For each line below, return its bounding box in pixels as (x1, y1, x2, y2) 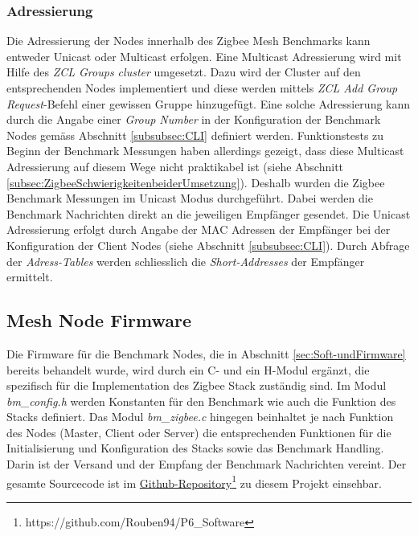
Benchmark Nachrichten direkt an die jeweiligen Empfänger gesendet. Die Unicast (6, 205, 411, 222)
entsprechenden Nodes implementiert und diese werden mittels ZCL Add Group (6, 80, 398, 96)
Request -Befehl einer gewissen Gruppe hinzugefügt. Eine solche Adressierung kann (6, 95, 411, 112)
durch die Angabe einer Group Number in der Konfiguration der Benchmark (6, 111, 381, 128)
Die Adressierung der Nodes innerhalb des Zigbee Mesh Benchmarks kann (6, 32, 371, 49)
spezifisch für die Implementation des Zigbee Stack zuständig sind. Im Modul (6, 377, 387, 394)
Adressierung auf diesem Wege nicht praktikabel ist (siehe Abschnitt (6, 158, 344, 174)
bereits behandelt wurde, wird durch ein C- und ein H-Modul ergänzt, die (6, 361, 370, 378)
